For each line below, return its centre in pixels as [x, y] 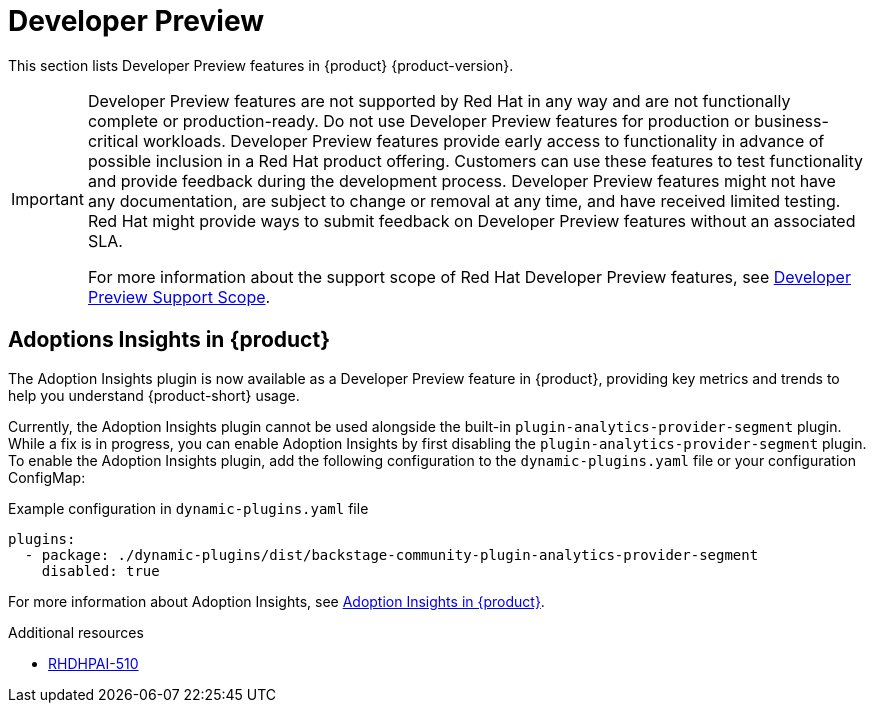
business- [791, 120]
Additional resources [76, 632]
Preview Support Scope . [179, 296]
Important [47, 198]
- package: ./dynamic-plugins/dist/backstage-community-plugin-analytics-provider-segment [391, 554]
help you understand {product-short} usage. [154, 395]
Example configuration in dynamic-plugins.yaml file [188, 508]
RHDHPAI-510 [93, 663]
